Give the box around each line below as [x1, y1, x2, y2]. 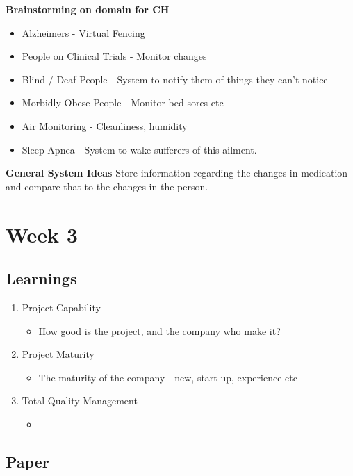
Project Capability [22, 299, 101, 314]
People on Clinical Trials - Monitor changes [22, 49, 207, 63]
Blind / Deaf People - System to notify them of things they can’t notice [22, 72, 328, 86]
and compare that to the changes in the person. [6, 179, 208, 193]
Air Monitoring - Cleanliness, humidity [22, 118, 188, 133]
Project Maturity [22, 347, 95, 361]
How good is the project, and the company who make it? [38, 323, 281, 338]
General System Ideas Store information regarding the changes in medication [6, 165, 348, 180]
